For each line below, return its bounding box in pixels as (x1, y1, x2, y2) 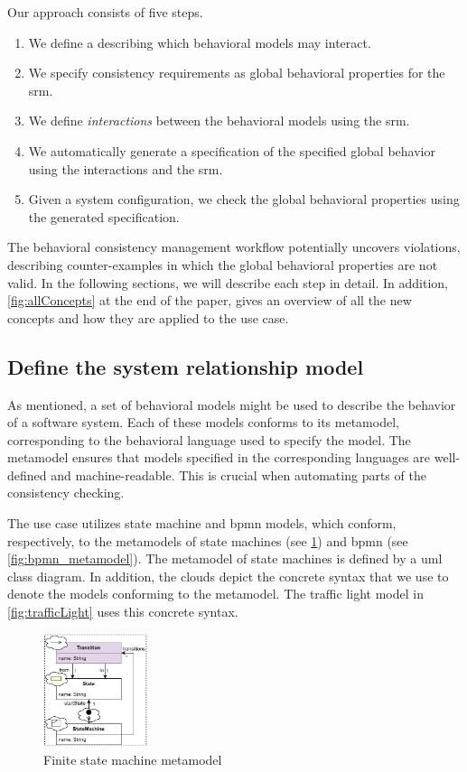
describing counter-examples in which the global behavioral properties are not (7, 255, 438, 274)
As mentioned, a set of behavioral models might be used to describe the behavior (7, 395, 456, 414)
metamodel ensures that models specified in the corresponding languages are (7, 448, 431, 467)
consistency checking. (7, 483, 125, 502)
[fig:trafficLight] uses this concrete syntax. (7, 602, 238, 621)
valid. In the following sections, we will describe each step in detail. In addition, (7, 273, 449, 292)
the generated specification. (28, 207, 180, 226)
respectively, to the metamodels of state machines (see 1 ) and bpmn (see (7, 531, 408, 550)
